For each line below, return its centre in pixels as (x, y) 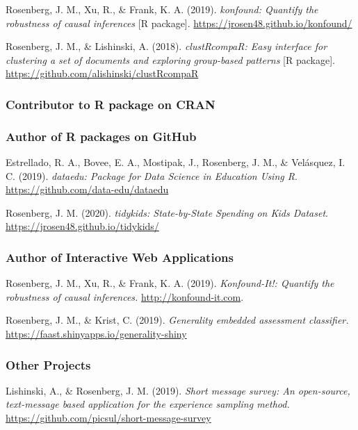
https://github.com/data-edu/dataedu (87, 189)
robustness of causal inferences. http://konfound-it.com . (125, 296)
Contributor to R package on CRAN (111, 104)
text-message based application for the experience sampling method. (148, 404)
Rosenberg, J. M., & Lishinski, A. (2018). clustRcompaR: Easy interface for (166, 46)
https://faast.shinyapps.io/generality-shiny (96, 333)
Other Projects (48, 364)
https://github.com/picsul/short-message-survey (108, 417)
